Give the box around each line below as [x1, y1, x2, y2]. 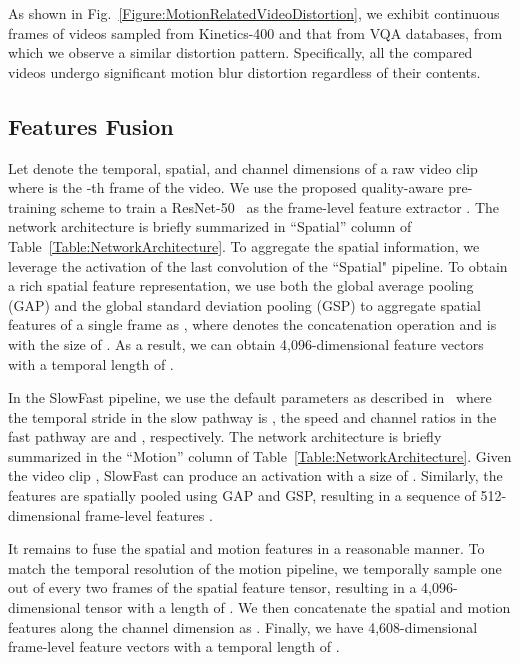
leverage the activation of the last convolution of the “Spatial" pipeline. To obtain [8, 255, 508, 276]
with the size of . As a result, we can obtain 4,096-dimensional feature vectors [8, 333, 484, 354]
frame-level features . [85, 504, 213, 525]
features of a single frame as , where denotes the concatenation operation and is [8, 314, 497, 335]
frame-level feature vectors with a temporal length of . [8, 636, 340, 657]
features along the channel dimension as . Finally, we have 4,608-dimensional [8, 616, 478, 637]
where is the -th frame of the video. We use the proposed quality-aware [8, 177, 444, 198]
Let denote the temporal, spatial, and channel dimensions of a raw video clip [8, 157, 478, 178]
